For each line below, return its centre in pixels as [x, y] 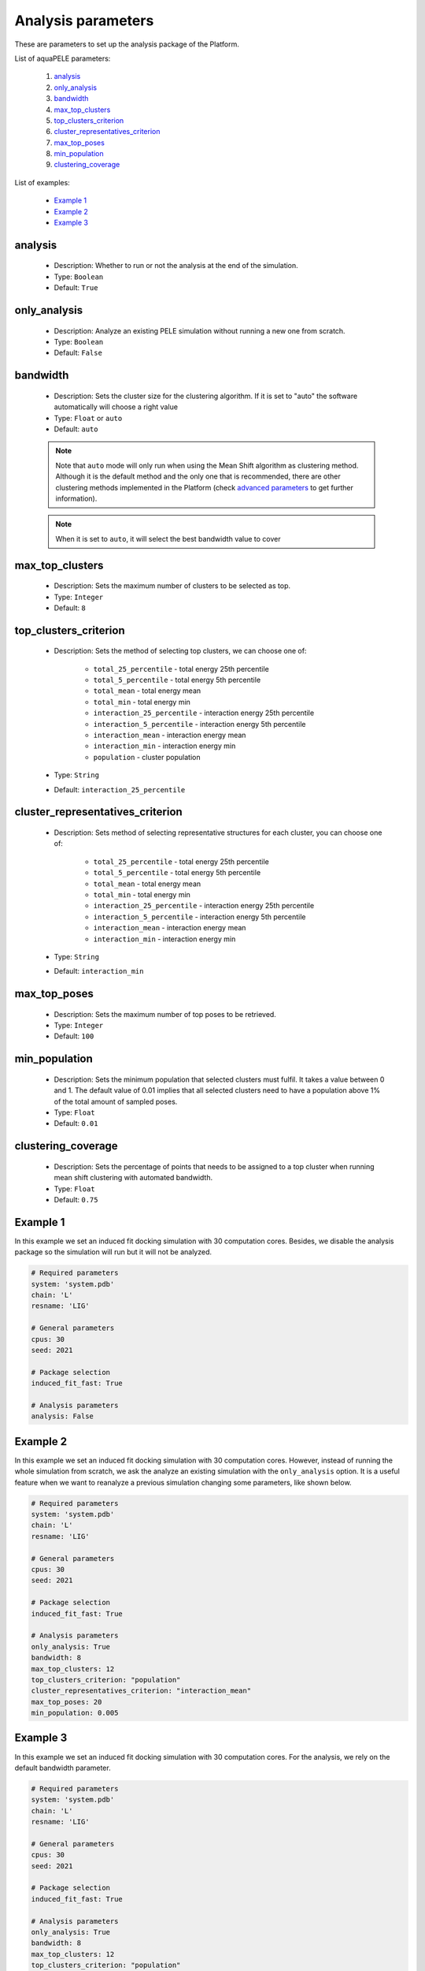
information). [76, 498]
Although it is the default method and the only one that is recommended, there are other [198, 476]
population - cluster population [147, 757]
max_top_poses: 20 [67, 1702]
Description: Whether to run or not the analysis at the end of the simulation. [176, 266]
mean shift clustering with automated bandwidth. [133, 1178]
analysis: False [63, 1416]
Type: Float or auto [88, 418]
